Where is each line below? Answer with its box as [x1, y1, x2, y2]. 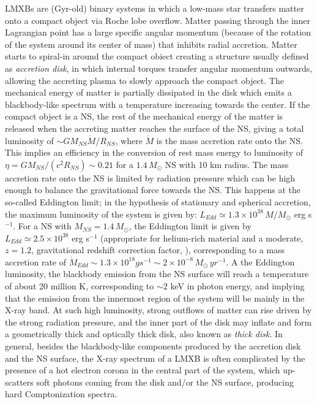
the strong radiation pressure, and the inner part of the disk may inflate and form [5, 315, 312, 328]
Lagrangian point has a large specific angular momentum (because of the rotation [5, 26, 311, 39]
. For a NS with [13, 219, 72, 232]
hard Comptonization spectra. [5, 387, 117, 400]
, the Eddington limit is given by [129, 219, 252, 232]
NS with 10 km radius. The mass [165, 158, 289, 170]
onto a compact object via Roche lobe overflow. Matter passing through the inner [5, 13, 311, 26]
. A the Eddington [226, 255, 295, 268]
